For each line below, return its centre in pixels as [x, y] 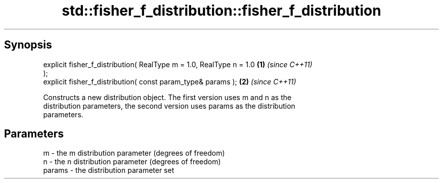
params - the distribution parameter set [109, 170]
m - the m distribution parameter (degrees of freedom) [134, 153]
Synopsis [28, 45]
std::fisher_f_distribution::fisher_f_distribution [221, 11]
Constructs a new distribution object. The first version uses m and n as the [167, 97]
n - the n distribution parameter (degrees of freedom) [132, 162]
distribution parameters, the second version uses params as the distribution [169, 106]
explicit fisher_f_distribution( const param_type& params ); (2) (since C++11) [170, 81]
